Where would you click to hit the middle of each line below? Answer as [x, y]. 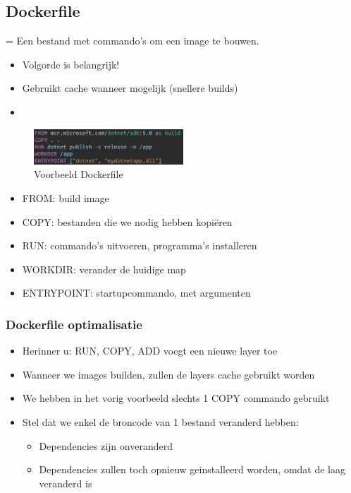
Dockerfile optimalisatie [74, 324]
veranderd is [66, 483]
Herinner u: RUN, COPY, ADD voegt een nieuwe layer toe [150, 351]
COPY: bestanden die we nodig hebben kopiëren [127, 221]
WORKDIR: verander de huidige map [104, 269]
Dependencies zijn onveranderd [106, 445]
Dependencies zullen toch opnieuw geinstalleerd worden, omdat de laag [192, 469]
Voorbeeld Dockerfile [79, 174]
